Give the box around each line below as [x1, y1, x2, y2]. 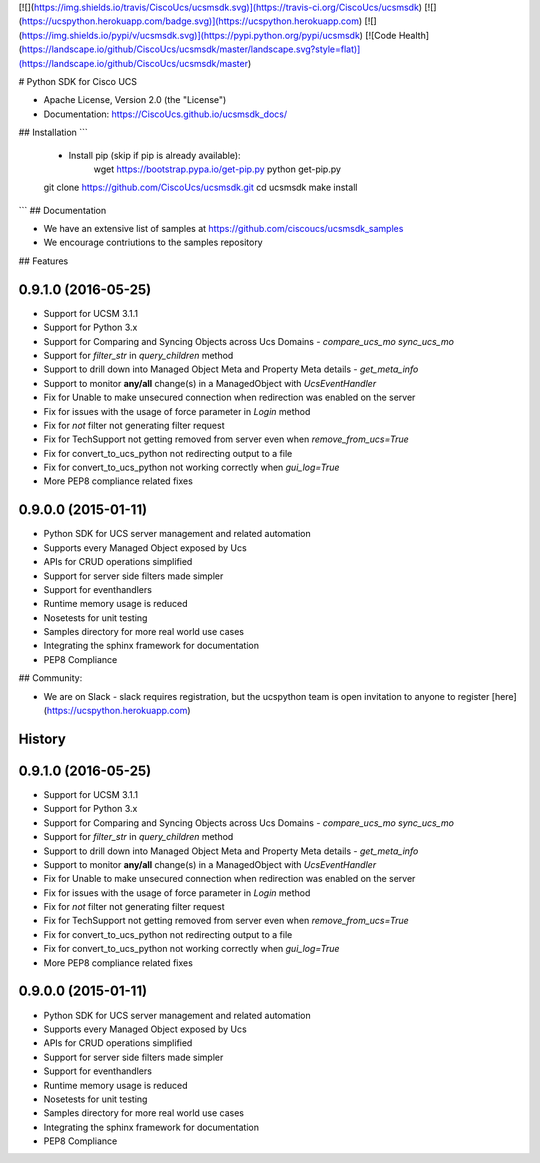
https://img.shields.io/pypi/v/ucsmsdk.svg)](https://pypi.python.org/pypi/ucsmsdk [21, 29, 360, 41]
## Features [18, 255, 69, 267]
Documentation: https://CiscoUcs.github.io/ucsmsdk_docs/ [43, 108, 288, 120]
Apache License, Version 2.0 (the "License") [43, 94, 227, 106]
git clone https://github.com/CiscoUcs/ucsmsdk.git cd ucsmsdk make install [43, 181, 358, 194]
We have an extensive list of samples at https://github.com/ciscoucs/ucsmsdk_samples [43, 223, 404, 235]
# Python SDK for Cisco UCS [18, 75, 138, 87]
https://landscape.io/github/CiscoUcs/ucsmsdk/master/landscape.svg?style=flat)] [21, 43, 361, 55]
